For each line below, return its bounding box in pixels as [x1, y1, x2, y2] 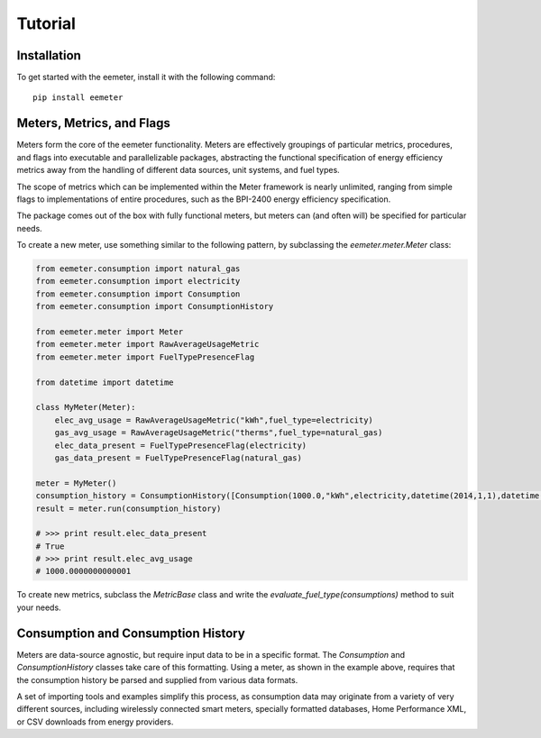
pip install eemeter [32, 93, 124, 103]
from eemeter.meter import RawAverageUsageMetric [35, 339, 260, 350]
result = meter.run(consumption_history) [35, 503, 222, 514]
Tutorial [16, 14, 77, 33]
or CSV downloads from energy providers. [16, 716, 174, 727]
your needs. [16, 602, 62, 613]
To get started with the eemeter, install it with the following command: [16, 72, 276, 83]
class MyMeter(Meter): [35, 402, 136, 413]
